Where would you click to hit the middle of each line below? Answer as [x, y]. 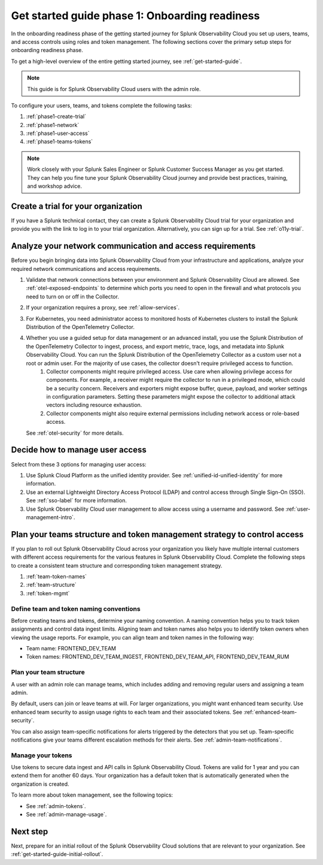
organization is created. [40, 784]
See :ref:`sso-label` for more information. [76, 501]
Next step [30, 831]
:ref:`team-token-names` [56, 576]
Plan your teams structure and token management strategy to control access [157, 534]
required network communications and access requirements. [86, 269]
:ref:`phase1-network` [53, 125]
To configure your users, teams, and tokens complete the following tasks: [102, 106]
